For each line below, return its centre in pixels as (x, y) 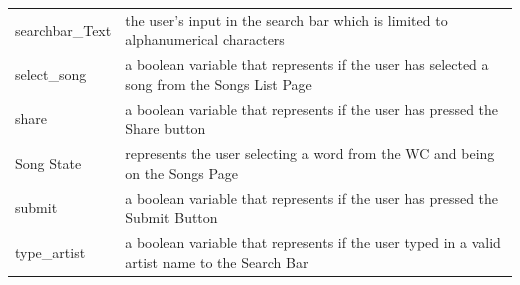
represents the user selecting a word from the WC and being (310, 153)
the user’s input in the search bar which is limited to (286, 19)
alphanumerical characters (205, 39)
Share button (165, 128)
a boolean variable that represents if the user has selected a (307, 64)
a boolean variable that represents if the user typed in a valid (313, 241)
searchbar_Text (63, 29)
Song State (48, 162)
